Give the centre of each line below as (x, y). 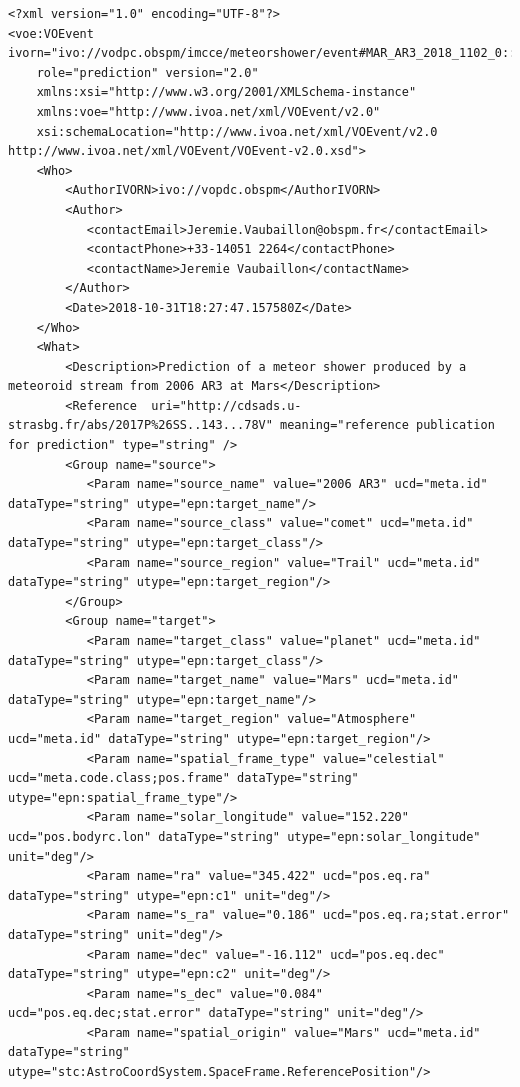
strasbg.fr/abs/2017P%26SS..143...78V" (140, 425)
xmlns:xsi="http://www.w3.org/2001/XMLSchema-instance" (226, 92)
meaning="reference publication (387, 425)
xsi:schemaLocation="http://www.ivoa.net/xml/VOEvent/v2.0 (237, 131)
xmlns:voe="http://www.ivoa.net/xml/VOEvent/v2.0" (208, 111)
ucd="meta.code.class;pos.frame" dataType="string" (183, 778)
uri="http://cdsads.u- (226, 405)
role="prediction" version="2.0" (147, 72)
